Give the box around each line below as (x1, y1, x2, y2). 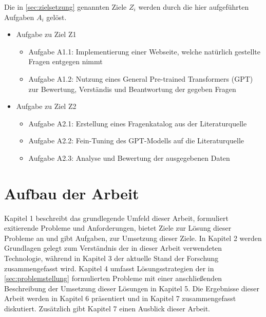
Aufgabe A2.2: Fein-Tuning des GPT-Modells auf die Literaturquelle (28, 135, 244, 146)
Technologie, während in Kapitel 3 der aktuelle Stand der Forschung (4, 253, 219, 264)
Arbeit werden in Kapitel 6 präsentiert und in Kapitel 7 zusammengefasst (4, 293, 236, 304)
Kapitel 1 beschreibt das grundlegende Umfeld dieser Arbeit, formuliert (4, 212, 229, 223)
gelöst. (46, 11, 67, 22)
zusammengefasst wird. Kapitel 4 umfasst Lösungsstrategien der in (4, 263, 214, 273)
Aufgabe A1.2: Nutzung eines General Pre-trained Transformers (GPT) (28, 73, 253, 84)
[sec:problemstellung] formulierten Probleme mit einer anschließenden (4, 273, 222, 284)
